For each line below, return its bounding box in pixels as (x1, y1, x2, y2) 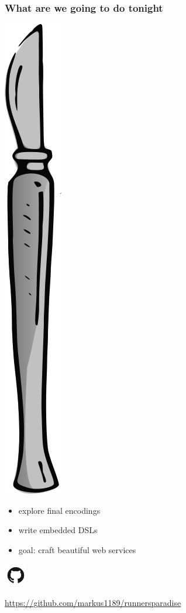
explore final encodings (18, 504, 101, 516)
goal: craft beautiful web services (18, 544, 136, 555)
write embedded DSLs (18, 524, 98, 536)
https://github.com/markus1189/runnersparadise (5, 596, 181, 608)
